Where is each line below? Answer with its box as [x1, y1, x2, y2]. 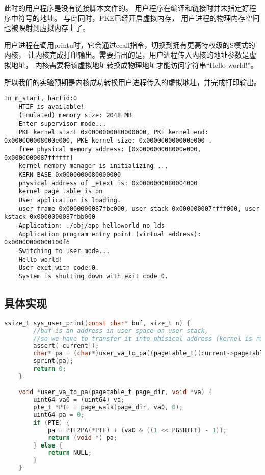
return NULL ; [47, 449, 92, 457]
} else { [33, 441, 63, 449]
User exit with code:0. [18, 264, 99, 272]
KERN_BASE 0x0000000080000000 [18, 171, 121, 179]
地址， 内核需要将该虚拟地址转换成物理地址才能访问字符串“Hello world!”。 [11, 59, 258, 70]
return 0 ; [33, 365, 66, 373]
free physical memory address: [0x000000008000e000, [18, 146, 201, 153]
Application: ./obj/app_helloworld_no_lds [18, 222, 165, 229]
